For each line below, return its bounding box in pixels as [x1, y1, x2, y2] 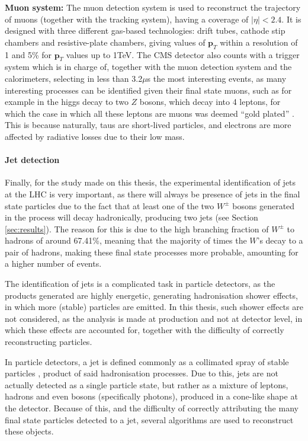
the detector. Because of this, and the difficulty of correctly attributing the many [5, 402, 299, 414]
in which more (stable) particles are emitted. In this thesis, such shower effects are [5, 301, 303, 313]
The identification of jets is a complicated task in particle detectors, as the [5, 277, 275, 290]
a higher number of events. [5, 257, 102, 270]
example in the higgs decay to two [5, 95, 129, 108]
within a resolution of [220, 36, 298, 48]
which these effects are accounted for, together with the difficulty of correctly [5, 324, 284, 336]
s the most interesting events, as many [147, 72, 287, 84]
